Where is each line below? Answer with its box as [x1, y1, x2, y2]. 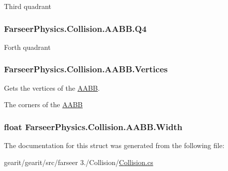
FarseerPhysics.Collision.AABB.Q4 [4, 22, 147, 34]
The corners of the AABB [4, 99, 83, 110]
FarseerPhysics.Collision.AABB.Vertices [4, 63, 168, 75]
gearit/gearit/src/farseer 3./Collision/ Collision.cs [4, 157, 153, 167]
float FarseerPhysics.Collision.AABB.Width [4, 120, 183, 133]
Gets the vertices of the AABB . [4, 82, 100, 93]
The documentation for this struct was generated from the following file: [4, 140, 225, 151]
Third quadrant [4, 1, 52, 11]
